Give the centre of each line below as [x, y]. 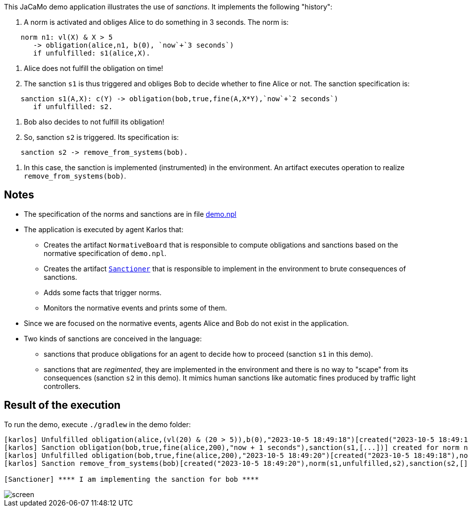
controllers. [62, 386]
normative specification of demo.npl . [105, 253]
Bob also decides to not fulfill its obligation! [94, 122]
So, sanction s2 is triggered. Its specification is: [101, 137]
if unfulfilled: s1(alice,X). [92, 53]
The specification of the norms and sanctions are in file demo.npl [130, 214]
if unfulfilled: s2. [73, 107]
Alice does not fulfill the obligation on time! [94, 68]
